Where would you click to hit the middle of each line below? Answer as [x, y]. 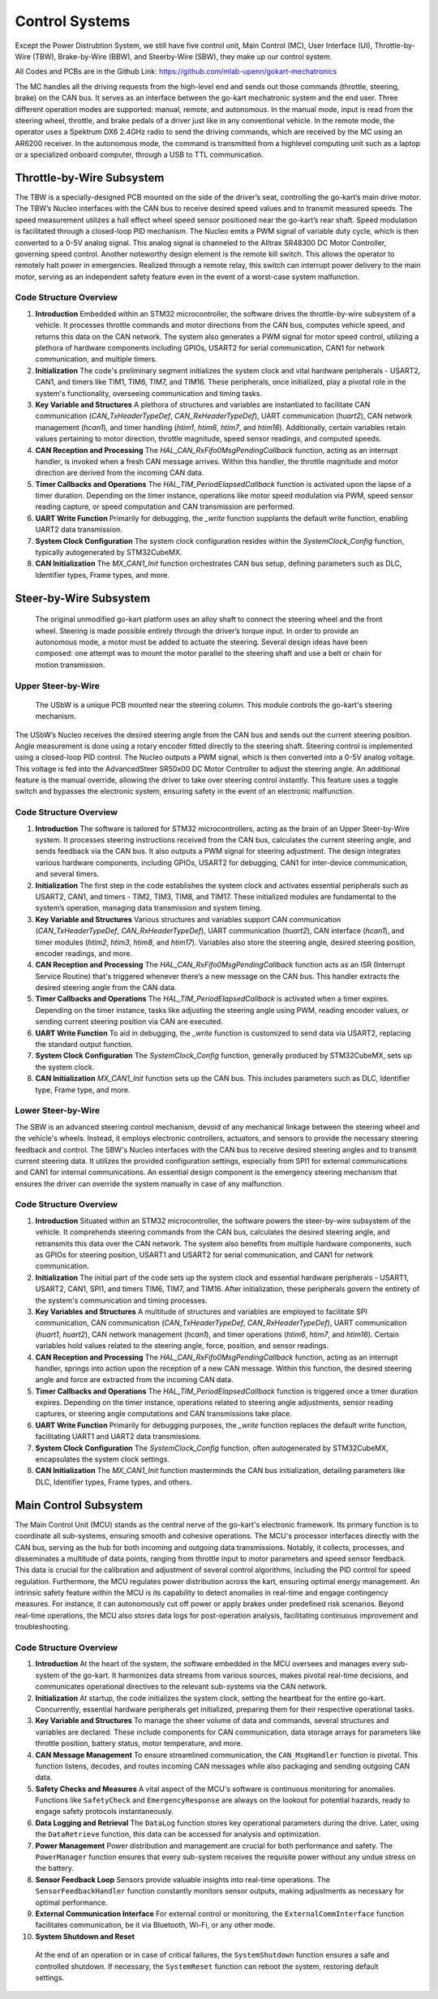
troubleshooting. [43, 1626]
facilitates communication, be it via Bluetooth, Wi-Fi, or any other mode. [155, 1925]
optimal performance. [71, 1902]
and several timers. [67, 874]
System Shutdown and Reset [85, 1937]
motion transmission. [70, 665]
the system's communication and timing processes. [122, 1300]
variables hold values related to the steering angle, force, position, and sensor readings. [182, 1346]
